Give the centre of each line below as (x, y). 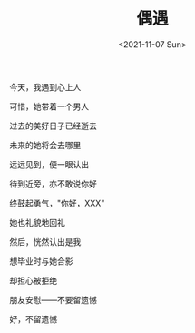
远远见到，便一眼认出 (49, 164)
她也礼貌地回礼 (37, 222)
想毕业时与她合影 (41, 261)
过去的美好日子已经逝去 (53, 126)
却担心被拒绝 (33, 280)
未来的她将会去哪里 (45, 145)
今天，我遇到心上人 (45, 86)
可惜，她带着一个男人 (49, 106)
